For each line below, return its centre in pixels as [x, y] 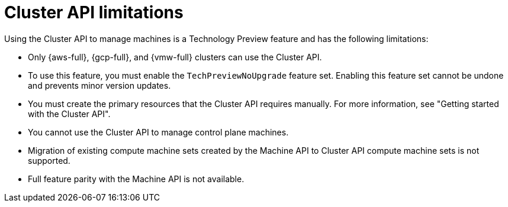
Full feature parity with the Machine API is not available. [136, 179]
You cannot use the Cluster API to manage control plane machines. [158, 132]
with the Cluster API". [69, 114]
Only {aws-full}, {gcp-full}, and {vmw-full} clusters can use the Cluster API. [175, 57]
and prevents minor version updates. [99, 85]
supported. [49, 160]
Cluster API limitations [94, 12]
